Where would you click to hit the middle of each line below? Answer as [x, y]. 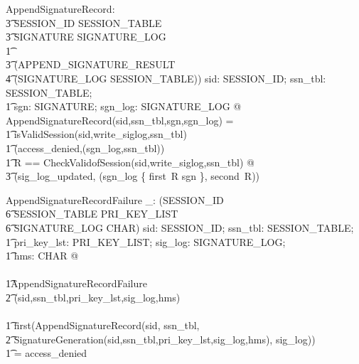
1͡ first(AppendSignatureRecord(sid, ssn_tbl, [103, 325]
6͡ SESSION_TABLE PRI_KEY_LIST [92, 214]
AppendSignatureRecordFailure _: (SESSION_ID [115, 199]
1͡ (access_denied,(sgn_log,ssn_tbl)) [85, 148]
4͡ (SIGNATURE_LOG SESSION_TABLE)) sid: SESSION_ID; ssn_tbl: [166, 78]
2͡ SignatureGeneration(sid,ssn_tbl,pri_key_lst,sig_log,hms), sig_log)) [161, 339]
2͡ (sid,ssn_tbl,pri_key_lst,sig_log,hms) [93, 297]
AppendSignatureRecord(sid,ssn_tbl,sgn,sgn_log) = [120, 120]
